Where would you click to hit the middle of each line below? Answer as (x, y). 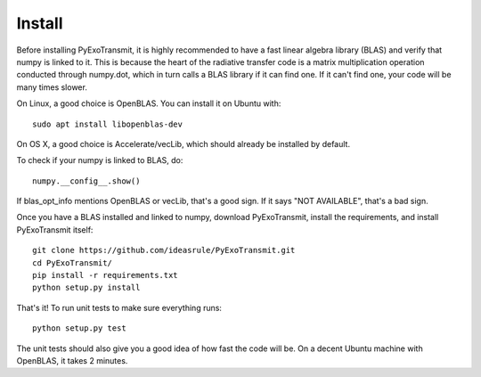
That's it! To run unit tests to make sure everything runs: (119, 307)
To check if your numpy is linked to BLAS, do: (100, 160)
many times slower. (52, 87)
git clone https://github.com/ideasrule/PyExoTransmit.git (164, 250)
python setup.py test (79, 328)
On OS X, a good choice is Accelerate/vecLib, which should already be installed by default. (183, 143)
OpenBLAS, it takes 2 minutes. (72, 360)
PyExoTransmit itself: (55, 229)
